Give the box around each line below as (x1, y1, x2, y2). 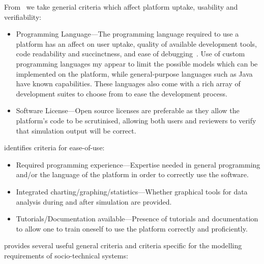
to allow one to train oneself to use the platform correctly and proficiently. (16, 223, 248, 234)
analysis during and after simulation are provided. (16, 196, 172, 207)
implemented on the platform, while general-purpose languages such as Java (16, 68, 253, 79)
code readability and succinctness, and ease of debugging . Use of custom (16, 48, 245, 59)
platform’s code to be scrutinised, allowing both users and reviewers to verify (16, 115, 256, 125)
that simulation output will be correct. (16, 125, 136, 136)
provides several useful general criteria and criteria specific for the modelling (4, 240, 242, 251)
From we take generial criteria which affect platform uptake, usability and (4, 2, 238, 12)
